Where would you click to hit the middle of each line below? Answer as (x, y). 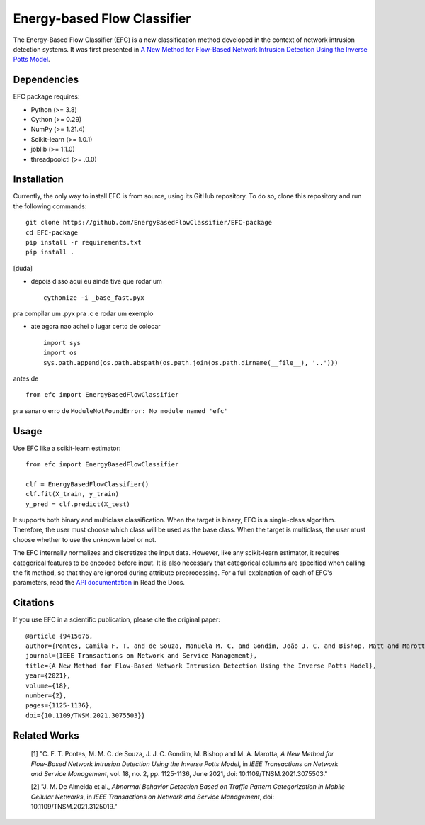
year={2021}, (48, 676)
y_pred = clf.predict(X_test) (78, 504)
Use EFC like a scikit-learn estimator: (67, 448)
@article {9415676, (59, 636)
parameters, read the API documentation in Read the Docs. (99, 583)
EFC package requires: (46, 96)
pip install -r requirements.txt (84, 242)
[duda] (23, 268)
